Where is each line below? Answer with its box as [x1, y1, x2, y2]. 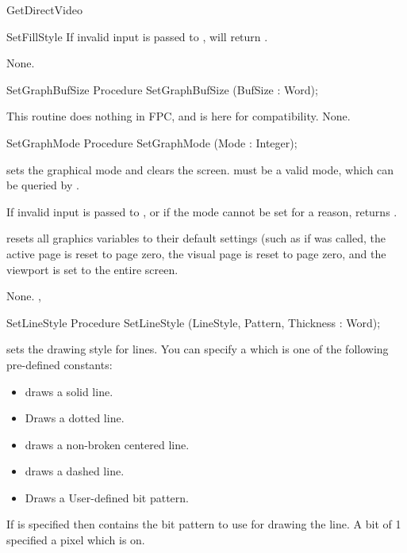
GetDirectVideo [6, 2, 83, 17]
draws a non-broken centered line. [25, 436, 190, 452]
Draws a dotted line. [25, 410, 125, 426]
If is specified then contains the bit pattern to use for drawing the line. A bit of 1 [6, 516, 401, 532]
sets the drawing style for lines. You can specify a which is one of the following [6, 341, 389, 357]
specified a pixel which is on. [6, 532, 145, 548]
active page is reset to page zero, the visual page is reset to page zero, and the [6, 245, 386, 261]
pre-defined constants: [6, 356, 113, 372]
